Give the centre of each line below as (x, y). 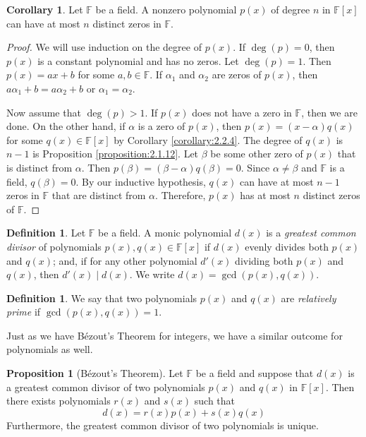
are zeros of (237, 74)
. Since (255, 167)
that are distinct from (99, 195)
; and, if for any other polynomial (125, 260)
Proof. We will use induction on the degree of (104, 47)
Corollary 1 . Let (45, 9)
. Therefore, (181, 195)
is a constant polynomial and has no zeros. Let (138, 60)
